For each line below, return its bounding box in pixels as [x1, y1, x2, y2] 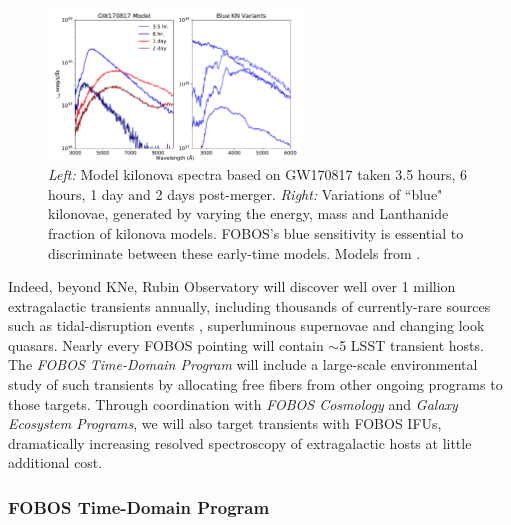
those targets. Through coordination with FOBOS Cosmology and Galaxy [8, 393, 458, 414]
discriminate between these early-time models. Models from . [48, 242, 421, 263]
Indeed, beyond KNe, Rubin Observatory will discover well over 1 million [8, 276, 456, 297]
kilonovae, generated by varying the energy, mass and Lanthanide [48, 203, 449, 224]
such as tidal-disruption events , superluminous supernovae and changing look [8, 315, 485, 336]
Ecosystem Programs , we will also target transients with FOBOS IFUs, [8, 413, 442, 434]
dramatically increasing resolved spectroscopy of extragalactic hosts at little [8, 432, 472, 453]
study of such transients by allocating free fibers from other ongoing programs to [8, 374, 503, 395]
